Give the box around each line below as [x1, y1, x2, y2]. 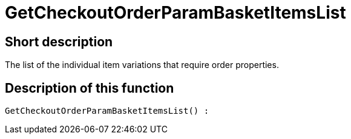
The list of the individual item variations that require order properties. [5, 60, 279, 70]
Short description [5, 34, 113, 49]
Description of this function [5, 80, 174, 96]
